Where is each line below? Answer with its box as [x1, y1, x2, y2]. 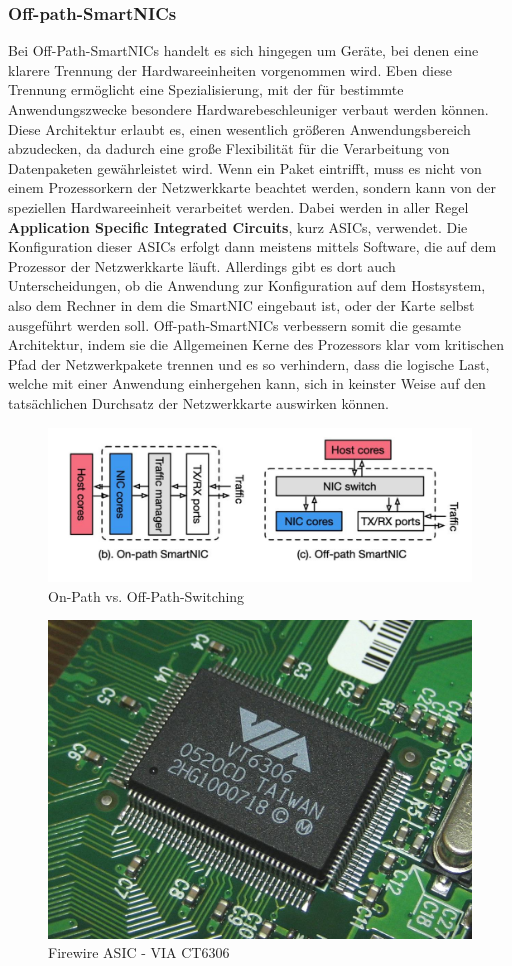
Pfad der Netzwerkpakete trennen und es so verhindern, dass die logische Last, [8, 353, 490, 374]
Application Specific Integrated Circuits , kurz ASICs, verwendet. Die [8, 216, 468, 237]
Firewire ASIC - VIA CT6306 [48, 942, 230, 963]
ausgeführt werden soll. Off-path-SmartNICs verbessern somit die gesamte [8, 314, 461, 335]
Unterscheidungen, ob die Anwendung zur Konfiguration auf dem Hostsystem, [8, 275, 486, 296]
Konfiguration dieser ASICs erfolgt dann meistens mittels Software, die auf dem [8, 236, 497, 257]
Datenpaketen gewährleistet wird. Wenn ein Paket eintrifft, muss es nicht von [8, 157, 482, 178]
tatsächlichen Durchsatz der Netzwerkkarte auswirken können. [8, 392, 389, 413]
